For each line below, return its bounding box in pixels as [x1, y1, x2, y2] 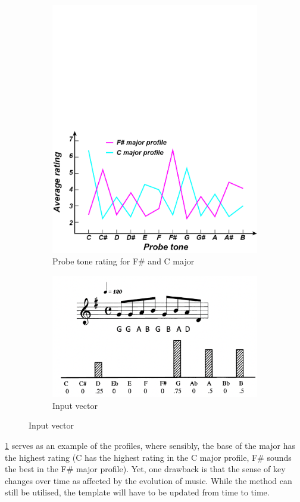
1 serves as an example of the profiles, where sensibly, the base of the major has [5, 439, 295, 452]
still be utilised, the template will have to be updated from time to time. [5, 486, 270, 498]
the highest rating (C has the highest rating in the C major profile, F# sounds [5, 451, 292, 463]
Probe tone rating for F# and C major [52, 255, 195, 267]
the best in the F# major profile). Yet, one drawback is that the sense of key [5, 463, 286, 475]
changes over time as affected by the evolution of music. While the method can [5, 474, 292, 486]
